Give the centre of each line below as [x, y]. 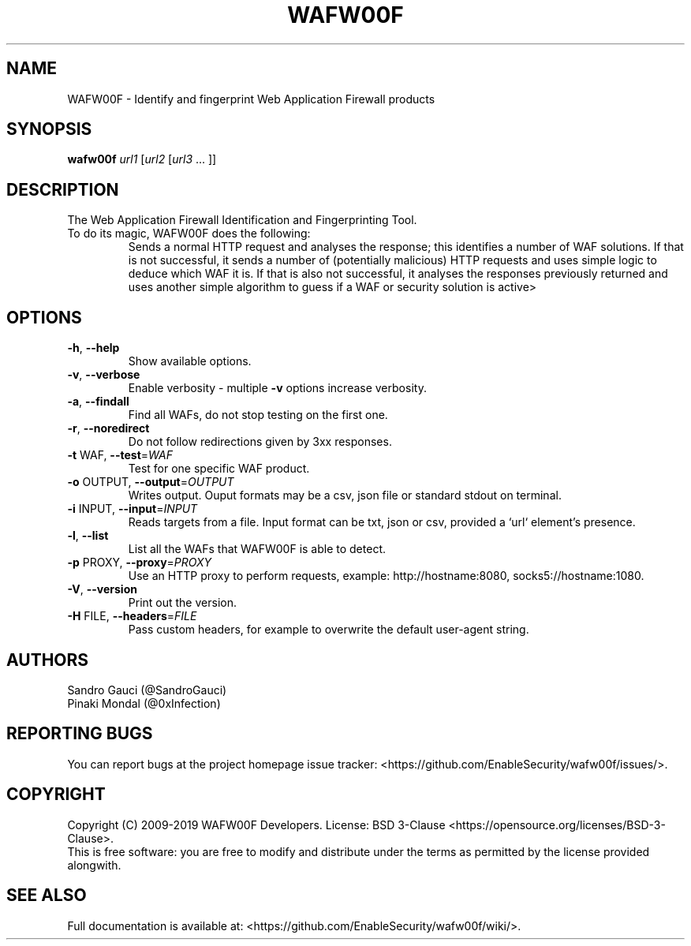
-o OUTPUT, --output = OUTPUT [151, 482]
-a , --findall [98, 402]
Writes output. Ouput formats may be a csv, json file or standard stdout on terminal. [345, 495]
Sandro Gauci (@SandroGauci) [147, 690]
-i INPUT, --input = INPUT [133, 509]
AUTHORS [48, 660]
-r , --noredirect [108, 428]
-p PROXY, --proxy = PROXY [140, 563]
